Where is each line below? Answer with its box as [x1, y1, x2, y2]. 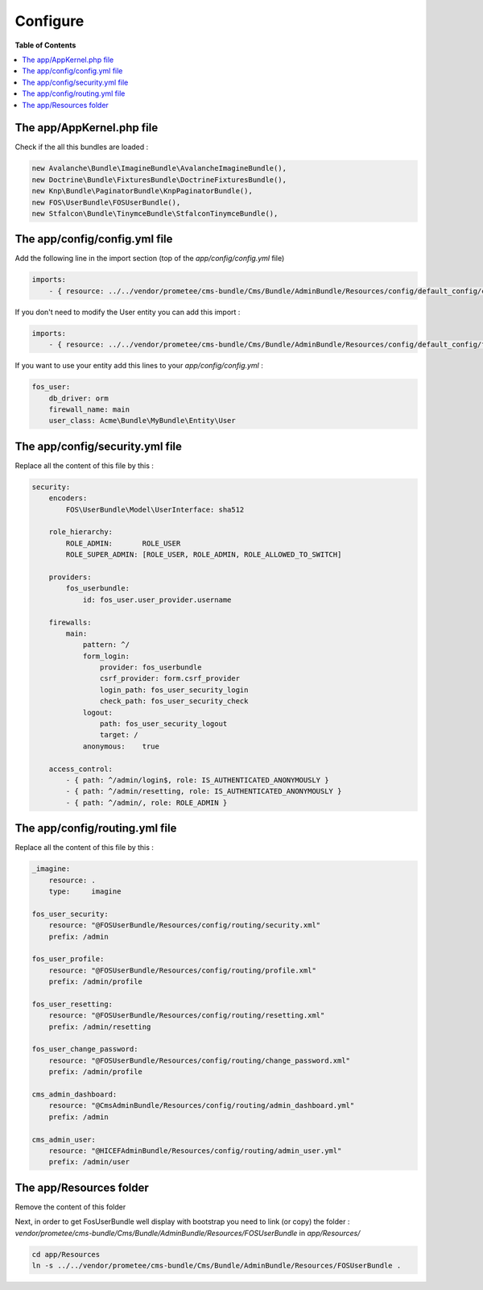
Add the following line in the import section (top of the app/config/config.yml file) [14, 254, 285, 263]
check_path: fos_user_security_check [99, 697, 249, 706]
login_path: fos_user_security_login [99, 685, 249, 695]
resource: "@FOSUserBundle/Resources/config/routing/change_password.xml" [48, 1056, 350, 1065]
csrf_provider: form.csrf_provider [99, 674, 241, 683]
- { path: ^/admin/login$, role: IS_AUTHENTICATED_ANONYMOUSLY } [65, 775, 329, 785]
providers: [48, 572, 92, 582]
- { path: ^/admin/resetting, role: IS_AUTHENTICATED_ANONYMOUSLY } [65, 786, 342, 796]
